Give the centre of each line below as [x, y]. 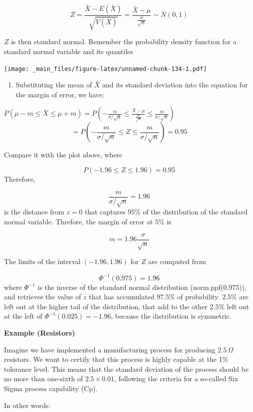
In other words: [27, 405]
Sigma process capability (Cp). [51, 388]
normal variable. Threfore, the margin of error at [79, 222]
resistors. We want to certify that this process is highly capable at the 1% [116, 359]
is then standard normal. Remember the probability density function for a [124, 41]
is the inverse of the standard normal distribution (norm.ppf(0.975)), [142, 287]
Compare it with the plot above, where [63, 155]
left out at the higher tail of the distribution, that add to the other [106, 306]
